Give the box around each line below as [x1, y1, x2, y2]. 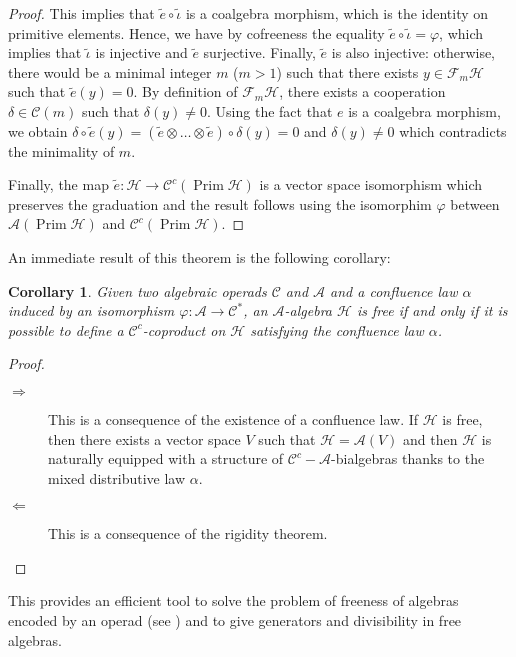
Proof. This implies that [8, 3, 155, 23]
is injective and [95, 42, 188, 63]
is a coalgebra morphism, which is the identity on [185, 3, 489, 23]
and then [403, 428, 458, 449]
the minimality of [8, 140, 115, 161]
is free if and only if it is [356, 300, 508, 321]
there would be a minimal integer [8, 61, 212, 82]
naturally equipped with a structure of [48, 448, 284, 469]
